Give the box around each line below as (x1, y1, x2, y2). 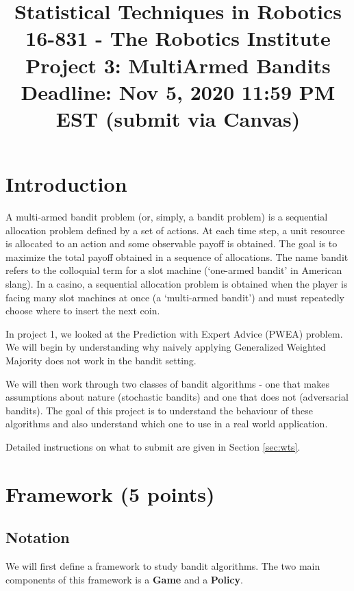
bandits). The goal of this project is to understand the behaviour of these (5, 403, 313, 417)
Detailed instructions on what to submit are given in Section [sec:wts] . (5, 439, 301, 453)
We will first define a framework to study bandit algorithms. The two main (5, 559, 320, 573)
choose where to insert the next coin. (5, 303, 160, 318)
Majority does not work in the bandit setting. (5, 353, 197, 367)
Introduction (5, 170, 127, 198)
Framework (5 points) (5, 479, 215, 507)
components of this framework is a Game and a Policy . (5, 572, 243, 586)
